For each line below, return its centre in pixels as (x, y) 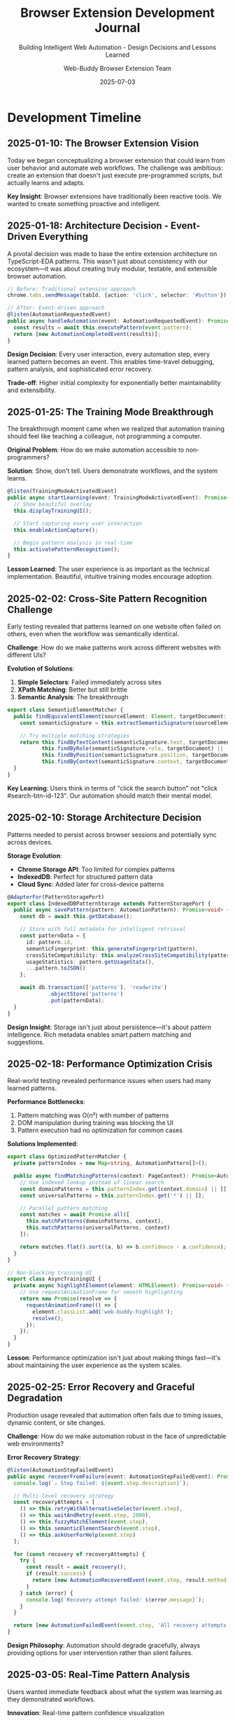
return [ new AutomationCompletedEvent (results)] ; (87, 334)
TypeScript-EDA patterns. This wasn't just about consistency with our (108, 261)
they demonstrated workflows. (51, 1699)
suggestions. (26, 1042)
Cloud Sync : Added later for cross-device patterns (91, 884)
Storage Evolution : (35, 855)
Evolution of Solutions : (41, 668)
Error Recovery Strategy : (44, 1457)
